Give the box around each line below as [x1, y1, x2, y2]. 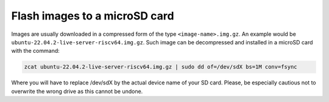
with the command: [11, 47, 60, 55]
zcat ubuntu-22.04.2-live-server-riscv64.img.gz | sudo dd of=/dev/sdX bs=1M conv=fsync [24, 64, 298, 70]
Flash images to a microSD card [11, 9, 174, 22]
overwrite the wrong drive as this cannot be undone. [11, 87, 143, 95]
